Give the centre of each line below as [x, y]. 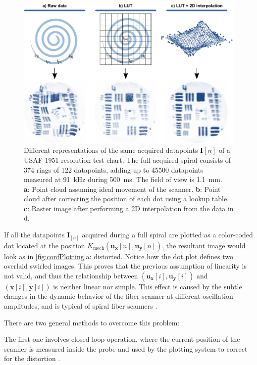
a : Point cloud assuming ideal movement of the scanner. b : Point [122, 189]
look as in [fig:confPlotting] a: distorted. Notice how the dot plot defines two [119, 256]
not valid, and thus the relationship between [71, 275]
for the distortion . [32, 358]
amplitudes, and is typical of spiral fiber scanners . [81, 305]
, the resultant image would [204, 245]
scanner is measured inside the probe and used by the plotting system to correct [126, 348]
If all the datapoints [34, 235]
